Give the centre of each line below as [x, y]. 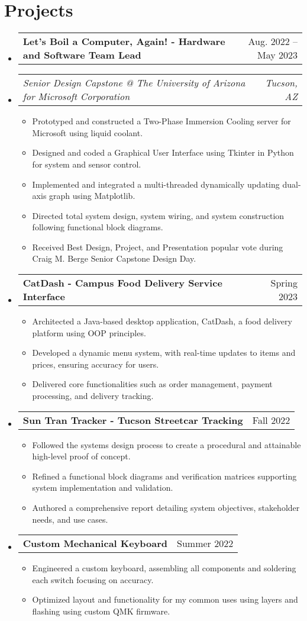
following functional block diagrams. [98, 227]
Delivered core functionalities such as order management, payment [152, 384]
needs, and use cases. [70, 519]
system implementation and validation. [103, 488]
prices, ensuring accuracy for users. [96, 364]
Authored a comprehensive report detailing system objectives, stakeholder [166, 507]
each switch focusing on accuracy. [93, 579]
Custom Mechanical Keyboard [95, 543]
